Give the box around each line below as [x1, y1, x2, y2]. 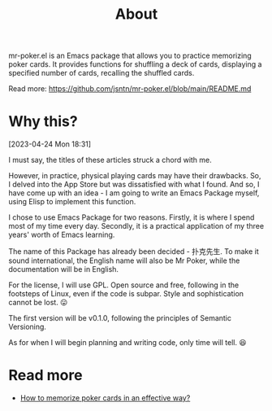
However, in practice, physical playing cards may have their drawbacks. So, [8, 171, 261, 181]
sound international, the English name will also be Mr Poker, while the [8, 256, 240, 265]
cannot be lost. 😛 [8, 298, 68, 308]
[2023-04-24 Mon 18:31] [8, 139, 92, 149]
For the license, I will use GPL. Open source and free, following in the [8, 280, 240, 290]
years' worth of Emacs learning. [8, 230, 115, 240]
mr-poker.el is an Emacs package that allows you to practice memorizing [8, 50, 252, 61]
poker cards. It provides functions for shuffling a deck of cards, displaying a [8, 59, 262, 69]
